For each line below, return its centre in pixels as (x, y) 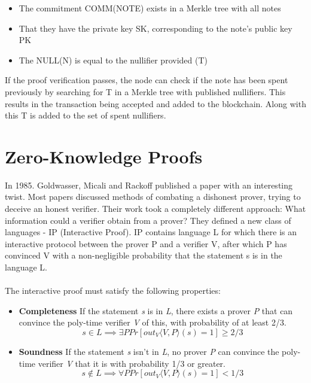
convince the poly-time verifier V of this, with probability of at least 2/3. (153, 322)
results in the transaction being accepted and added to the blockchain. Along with (155, 103)
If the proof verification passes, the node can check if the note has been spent (147, 80)
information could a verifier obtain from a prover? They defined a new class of (148, 220)
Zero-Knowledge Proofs (104, 156)
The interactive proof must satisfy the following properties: (113, 291)
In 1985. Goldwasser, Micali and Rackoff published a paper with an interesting (149, 185)
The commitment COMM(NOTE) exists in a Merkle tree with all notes (150, 8)
